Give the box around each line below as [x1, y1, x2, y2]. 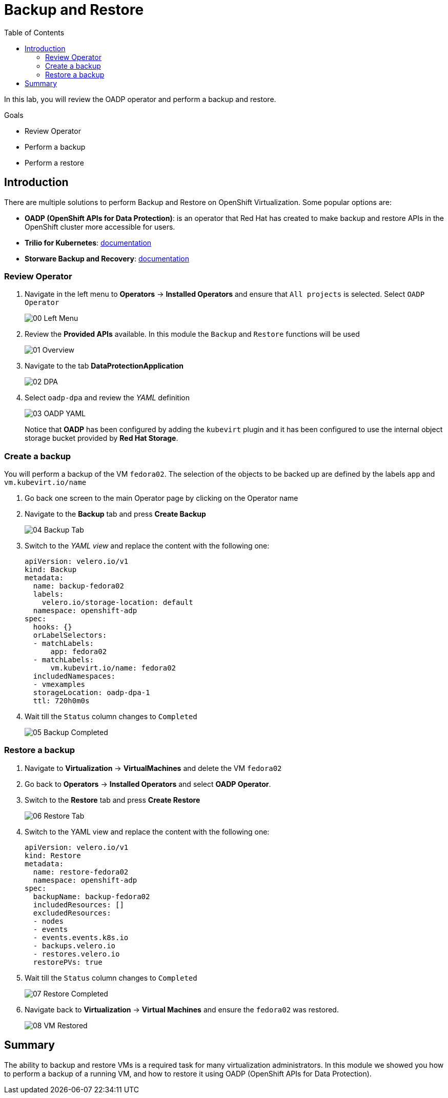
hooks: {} [33, 623, 72, 632]
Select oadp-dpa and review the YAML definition [25, 393, 190, 402]
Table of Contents [4, 28, 65, 37]
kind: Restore [25, 851, 81, 860]
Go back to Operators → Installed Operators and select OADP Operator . [25, 779, 271, 788]
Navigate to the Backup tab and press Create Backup [25, 510, 206, 519]
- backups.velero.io [33, 941, 116, 950]
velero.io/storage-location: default [42, 598, 193, 607]
